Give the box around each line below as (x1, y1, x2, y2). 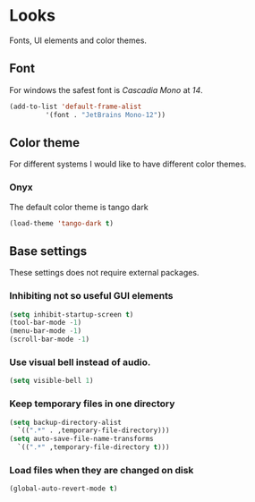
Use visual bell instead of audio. (9, 356, 151, 369)
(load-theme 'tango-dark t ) (9, 218, 115, 228)
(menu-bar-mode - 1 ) (9, 327, 82, 336)
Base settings (9, 243, 88, 259)
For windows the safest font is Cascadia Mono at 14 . (9, 84, 203, 95)
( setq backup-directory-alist (9, 418, 123, 427)
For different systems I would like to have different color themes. (9, 158, 247, 170)
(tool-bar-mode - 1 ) (9, 319, 82, 328)
